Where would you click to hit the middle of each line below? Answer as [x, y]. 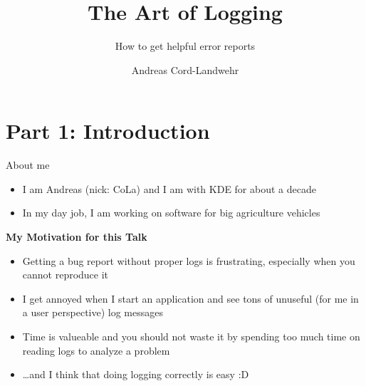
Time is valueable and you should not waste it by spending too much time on [191, 336]
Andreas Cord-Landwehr [185, 69]
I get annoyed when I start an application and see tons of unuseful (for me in [190, 298]
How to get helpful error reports [185, 46]
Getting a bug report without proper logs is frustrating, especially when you [189, 260]
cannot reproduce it [66, 275]
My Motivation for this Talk [77, 237]
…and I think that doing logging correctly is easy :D [136, 374]
